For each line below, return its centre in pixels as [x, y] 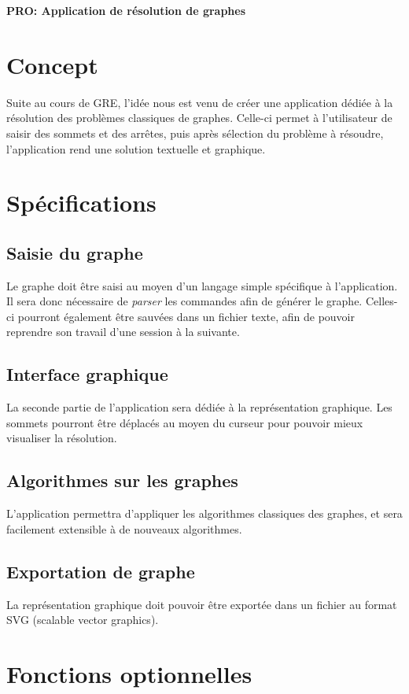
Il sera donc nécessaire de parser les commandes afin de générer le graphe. [184, 301]
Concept [52, 64]
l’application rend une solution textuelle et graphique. [136, 148]
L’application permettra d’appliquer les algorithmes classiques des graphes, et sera [204, 513]
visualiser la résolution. [62, 438]
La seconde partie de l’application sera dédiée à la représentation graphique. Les [199, 407]
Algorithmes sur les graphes [122, 480]
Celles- [381, 301]
